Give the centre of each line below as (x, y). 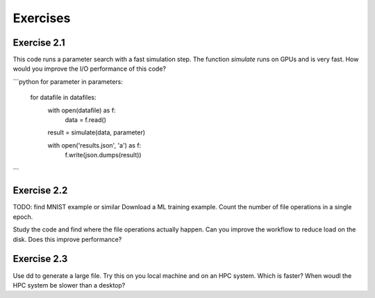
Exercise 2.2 (40, 191)
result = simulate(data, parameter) (97, 132)
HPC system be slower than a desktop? (69, 285)
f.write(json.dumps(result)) (103, 155)
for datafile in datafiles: (63, 98)
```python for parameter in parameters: (68, 81)
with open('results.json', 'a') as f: (94, 145)
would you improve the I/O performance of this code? (90, 69)
